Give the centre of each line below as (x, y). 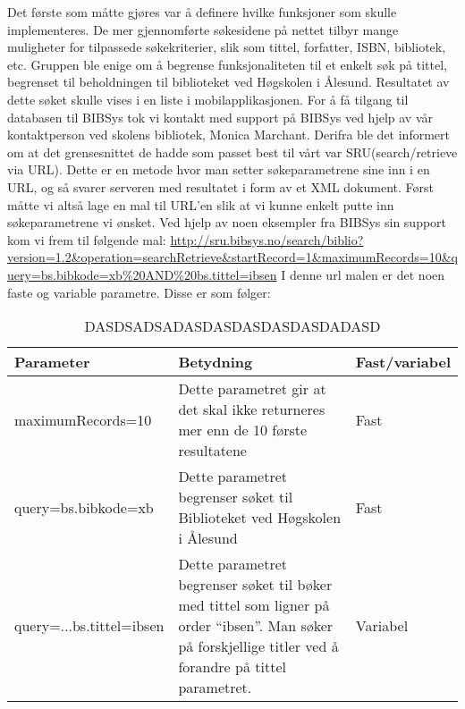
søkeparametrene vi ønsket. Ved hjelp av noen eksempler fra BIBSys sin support (227, 222)
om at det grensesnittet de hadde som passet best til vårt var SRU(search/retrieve (232, 152)
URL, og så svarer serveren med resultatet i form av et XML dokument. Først (220, 186)
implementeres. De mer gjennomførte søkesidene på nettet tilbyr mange (203, 29)
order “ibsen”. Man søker (256, 626)
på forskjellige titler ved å (258, 646)
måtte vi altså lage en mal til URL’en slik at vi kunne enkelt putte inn (201, 204)
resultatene (212, 451)
